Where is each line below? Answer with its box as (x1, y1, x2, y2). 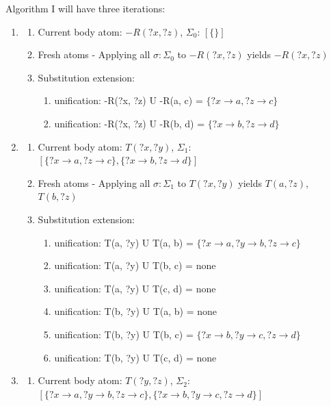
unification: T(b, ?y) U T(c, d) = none (54, 350, 217, 364)
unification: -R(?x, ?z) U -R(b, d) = (54, 116, 205, 130)
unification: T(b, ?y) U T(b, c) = (54, 327, 194, 341)
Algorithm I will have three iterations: (5, 1, 165, 15)
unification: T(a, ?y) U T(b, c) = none (54, 258, 216, 272)
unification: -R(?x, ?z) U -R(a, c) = (54, 93, 203, 107)
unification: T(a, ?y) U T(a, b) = (54, 235, 194, 249)
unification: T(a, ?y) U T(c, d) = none (54, 281, 216, 295)
